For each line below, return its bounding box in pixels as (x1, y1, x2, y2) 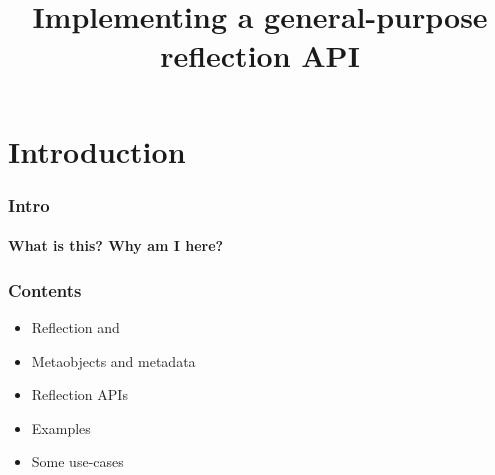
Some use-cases (31, 451, 124, 472)
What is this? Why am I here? (8, 235, 224, 256)
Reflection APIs (31, 384, 128, 405)
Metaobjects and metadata (31, 350, 196, 371)
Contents (8, 277, 82, 302)
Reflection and (31, 317, 120, 337)
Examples (31, 417, 91, 438)
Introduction (8, 130, 186, 171)
